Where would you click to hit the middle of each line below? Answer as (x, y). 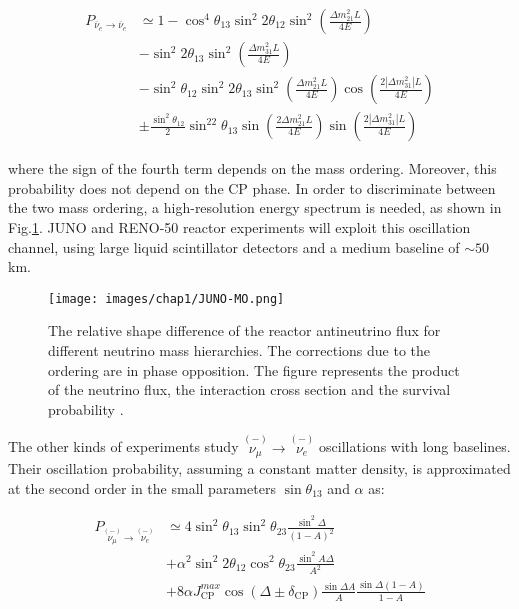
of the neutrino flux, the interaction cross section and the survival (249, 389)
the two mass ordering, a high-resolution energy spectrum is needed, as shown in (255, 207)
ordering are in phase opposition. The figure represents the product (254, 369)
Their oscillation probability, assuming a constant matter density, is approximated (259, 467)
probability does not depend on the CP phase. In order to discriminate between (252, 187)
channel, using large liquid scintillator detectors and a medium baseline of (234, 246)
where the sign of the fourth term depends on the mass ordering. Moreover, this (252, 168)
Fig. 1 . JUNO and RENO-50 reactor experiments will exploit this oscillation (239, 226)
